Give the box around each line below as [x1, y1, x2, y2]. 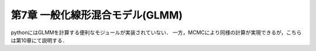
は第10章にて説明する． [11, 37, 68, 43]
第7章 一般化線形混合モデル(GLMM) [11, 9, 183, 21]
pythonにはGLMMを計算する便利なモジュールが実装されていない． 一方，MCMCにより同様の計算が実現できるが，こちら [11, 29, 302, 36]
